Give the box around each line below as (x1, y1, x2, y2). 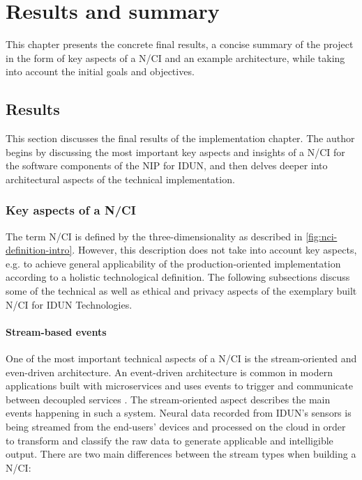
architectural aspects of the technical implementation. (6, 171, 235, 186)
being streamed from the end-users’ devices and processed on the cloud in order (6, 419, 346, 434)
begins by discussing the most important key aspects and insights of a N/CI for (6, 144, 345, 159)
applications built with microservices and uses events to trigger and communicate (6, 378, 353, 393)
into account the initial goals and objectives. (6, 64, 195, 79)
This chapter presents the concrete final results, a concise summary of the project (6, 37, 354, 52)
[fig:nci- (306, 229, 338, 243)
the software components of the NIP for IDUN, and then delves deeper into (6, 158, 328, 173)
